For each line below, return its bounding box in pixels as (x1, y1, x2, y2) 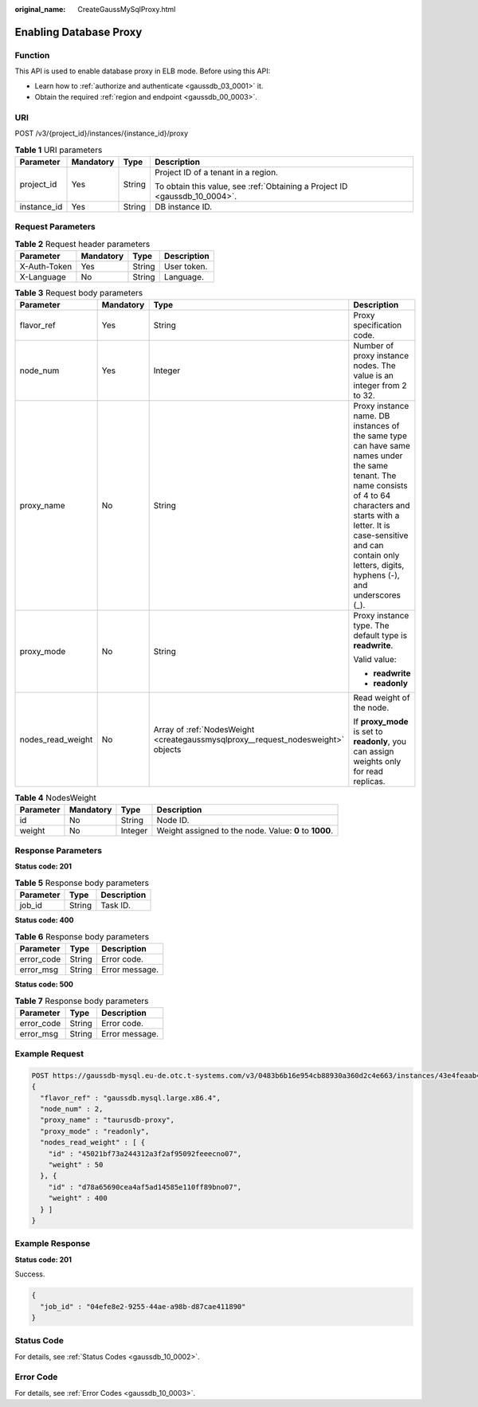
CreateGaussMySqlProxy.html (77, 5, 176, 14)
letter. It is (353, 520, 390, 531)
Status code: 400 (14, 915, 74, 925)
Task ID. (100, 900, 131, 911)
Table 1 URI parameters (14, 144, 103, 155)
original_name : (14, 5, 66, 14)
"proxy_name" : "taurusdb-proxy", (40, 1115, 175, 1125)
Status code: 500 (14, 980, 74, 989)
